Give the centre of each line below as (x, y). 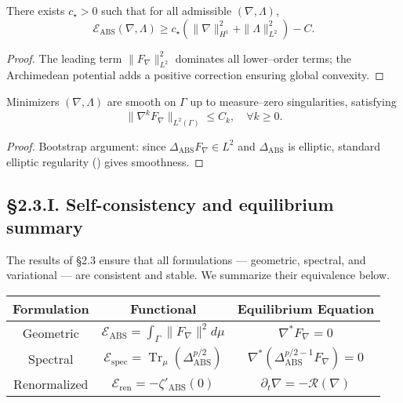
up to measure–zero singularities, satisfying (293, 101)
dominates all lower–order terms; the (263, 58)
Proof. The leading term (64, 58)
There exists (36, 10)
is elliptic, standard (334, 145)
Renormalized (51, 384)
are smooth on (142, 101)
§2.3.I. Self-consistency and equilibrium (170, 203)
